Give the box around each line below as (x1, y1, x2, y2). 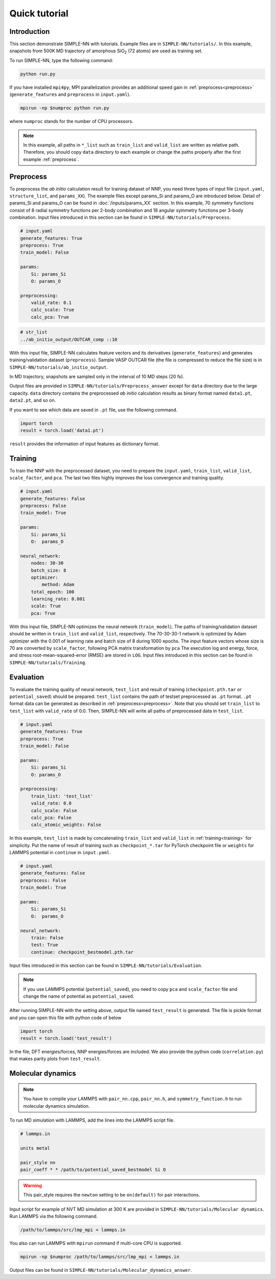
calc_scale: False (31, 808, 77, 813)
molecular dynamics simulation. (23, 1103, 90, 1109)
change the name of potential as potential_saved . (23, 993, 134, 999)
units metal (20, 1145, 51, 1151)
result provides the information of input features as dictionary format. (9, 441, 159, 447)
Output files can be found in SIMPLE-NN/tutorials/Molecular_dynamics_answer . (9, 1267, 192, 1273)
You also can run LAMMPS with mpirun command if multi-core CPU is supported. (9, 1240, 182, 1246)
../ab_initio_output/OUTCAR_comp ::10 (20, 336, 118, 342)
